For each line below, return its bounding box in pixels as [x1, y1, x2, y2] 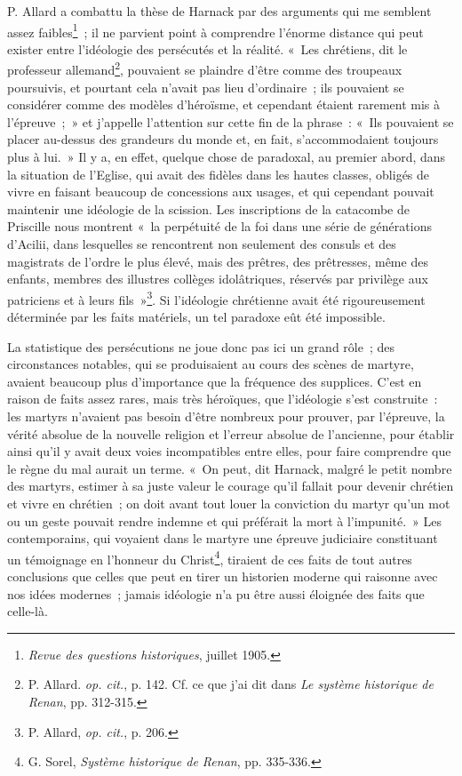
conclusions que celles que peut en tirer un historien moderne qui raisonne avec [7, 567, 438, 586]
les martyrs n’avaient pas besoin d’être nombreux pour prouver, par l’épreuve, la [7, 407, 445, 426]
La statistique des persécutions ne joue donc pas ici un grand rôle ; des [7, 337, 395, 356]
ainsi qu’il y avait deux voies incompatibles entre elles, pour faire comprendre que [7, 442, 451, 460]
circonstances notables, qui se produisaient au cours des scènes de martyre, [7, 355, 414, 373]
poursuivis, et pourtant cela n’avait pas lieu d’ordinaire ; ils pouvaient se [7, 77, 404, 96]
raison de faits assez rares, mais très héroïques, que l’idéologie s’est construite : [7, 389, 438, 408]
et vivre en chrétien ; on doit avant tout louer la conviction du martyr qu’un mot [7, 494, 450, 512]
